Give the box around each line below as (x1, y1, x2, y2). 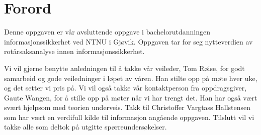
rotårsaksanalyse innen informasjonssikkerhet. (4, 46, 145, 56)
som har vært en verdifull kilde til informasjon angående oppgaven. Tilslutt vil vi (4, 111, 254, 122)
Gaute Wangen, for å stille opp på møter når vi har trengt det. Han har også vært (4, 92, 257, 102)
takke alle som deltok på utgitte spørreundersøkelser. (4, 121, 167, 132)
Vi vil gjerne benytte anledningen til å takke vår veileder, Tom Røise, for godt (4, 62, 245, 73)
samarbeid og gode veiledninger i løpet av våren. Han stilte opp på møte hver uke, (4, 72, 257, 83)
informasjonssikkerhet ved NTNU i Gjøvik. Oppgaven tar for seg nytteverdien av (4, 36, 253, 46)
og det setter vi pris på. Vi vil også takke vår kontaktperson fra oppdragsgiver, (4, 82, 247, 93)
